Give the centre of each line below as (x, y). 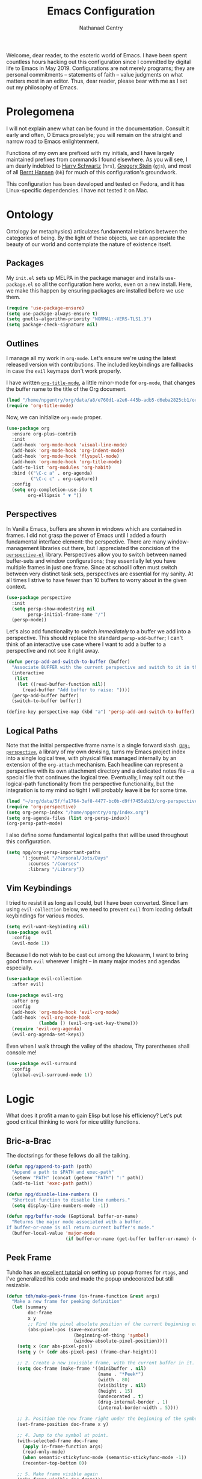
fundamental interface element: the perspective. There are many (86, 542)
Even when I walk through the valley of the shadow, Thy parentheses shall (98, 1046)
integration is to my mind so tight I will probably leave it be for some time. (97, 790)
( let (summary (29, 1307)
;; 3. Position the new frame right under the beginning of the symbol (109, 1419)
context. (17, 586)
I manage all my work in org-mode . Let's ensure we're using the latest (91, 358)
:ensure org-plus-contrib (44, 434)
